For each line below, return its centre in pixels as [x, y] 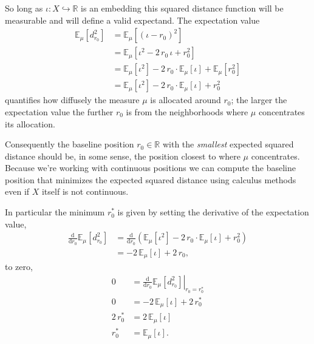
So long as [24, 8]
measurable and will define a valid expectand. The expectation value [132, 20]
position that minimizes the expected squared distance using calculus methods [151, 179]
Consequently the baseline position [70, 144]
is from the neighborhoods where [187, 111]
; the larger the [259, 100]
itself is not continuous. [85, 191]
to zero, [19, 266]
